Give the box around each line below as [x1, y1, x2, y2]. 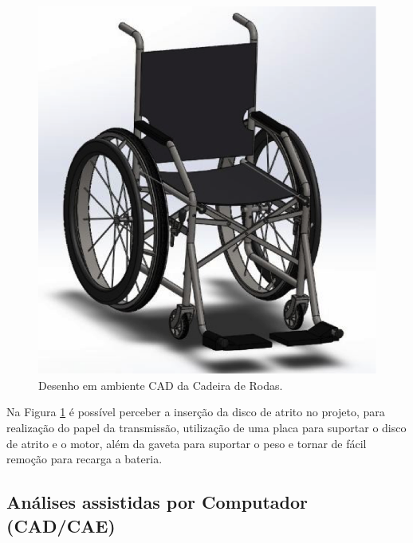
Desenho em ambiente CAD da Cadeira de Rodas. [38, 376, 283, 393]
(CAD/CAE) [6, 513, 116, 537]
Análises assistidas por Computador [6, 490, 309, 514]
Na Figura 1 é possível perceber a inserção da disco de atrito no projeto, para [6, 403, 385, 420]
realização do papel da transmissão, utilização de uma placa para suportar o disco [6, 419, 407, 435]
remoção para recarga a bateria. [6, 451, 163, 467]
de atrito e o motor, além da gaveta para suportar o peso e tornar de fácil [6, 435, 367, 451]
